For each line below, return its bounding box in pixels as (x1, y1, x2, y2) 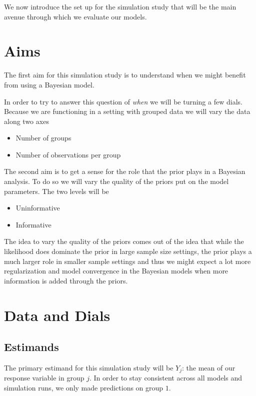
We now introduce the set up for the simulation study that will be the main (4, 1, 236, 11)
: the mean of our (182, 362, 235, 372)
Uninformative (15, 202, 60, 213)
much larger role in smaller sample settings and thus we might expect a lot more (4, 255, 251, 266)
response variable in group (4, 372, 84, 383)
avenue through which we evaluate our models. (4, 11, 147, 21)
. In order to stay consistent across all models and (89, 372, 242, 383)
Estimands (4, 339, 59, 354)
